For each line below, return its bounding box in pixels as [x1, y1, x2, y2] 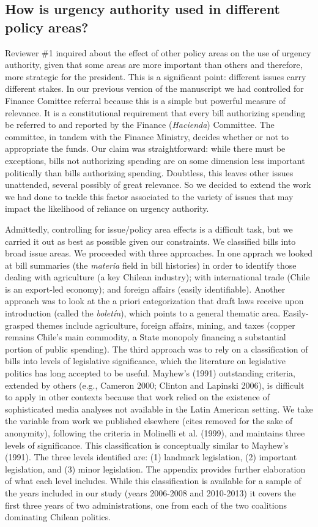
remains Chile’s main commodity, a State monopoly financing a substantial [5, 331, 286, 343]
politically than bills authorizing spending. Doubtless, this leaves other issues [5, 166, 294, 179]
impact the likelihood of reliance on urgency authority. [5, 202, 209, 215]
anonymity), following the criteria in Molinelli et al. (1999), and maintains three [5, 427, 305, 439]
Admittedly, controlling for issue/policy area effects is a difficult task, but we [5, 222, 293, 235]
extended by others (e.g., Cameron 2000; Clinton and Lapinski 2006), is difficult [5, 378, 305, 391]
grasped [5, 318, 34, 331]
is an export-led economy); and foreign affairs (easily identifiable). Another [5, 282, 286, 295]
